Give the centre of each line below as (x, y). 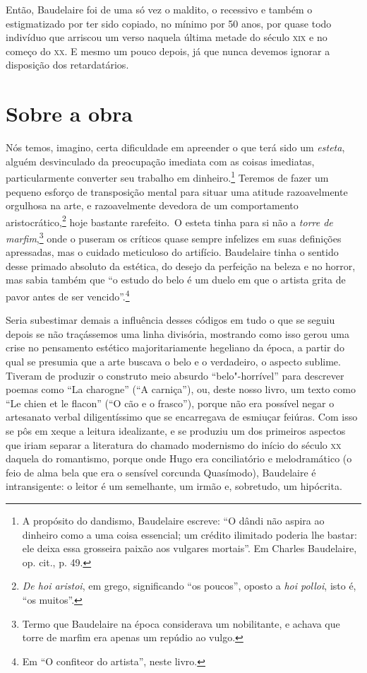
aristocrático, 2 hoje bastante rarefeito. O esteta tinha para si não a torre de (169, 221)
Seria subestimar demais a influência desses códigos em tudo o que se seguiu (170, 320)
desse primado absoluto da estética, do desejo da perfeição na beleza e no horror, (181, 265)
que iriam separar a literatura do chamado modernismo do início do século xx (174, 444)
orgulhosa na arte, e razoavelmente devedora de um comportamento (152, 205)
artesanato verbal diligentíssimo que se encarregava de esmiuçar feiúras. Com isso (182, 417)
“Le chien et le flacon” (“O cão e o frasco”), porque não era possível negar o (170, 403)
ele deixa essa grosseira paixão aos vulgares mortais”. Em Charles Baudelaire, (189, 548)
